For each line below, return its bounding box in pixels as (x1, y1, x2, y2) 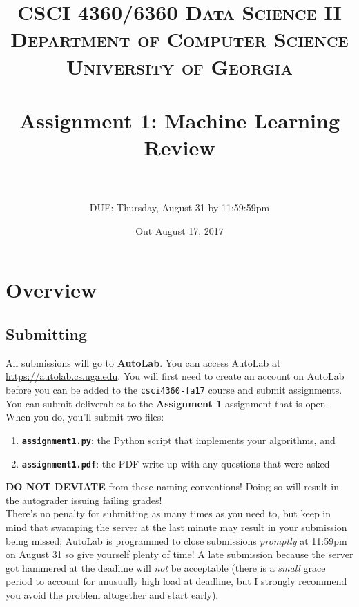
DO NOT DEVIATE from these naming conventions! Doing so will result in (6, 479, 340, 494)
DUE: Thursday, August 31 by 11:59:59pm (89, 200, 270, 215)
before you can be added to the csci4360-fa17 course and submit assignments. (6, 383, 342, 397)
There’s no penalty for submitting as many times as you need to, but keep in (6, 506, 331, 521)
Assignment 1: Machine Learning (19, 106, 340, 134)
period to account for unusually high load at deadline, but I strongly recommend (6, 574, 347, 588)
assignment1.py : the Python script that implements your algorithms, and (21, 432, 336, 447)
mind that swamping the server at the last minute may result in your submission (6, 519, 347, 534)
